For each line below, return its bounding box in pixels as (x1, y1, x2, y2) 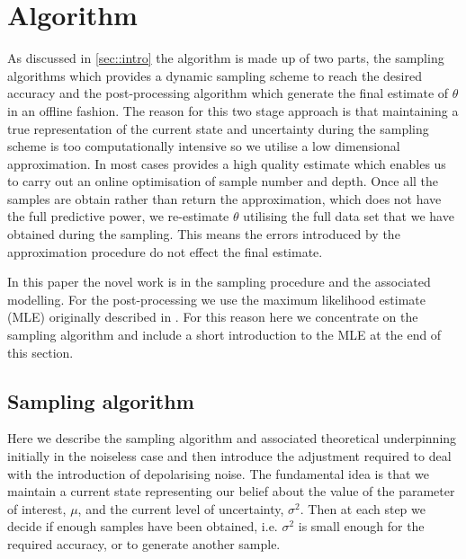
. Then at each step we (300, 499, 426, 518)
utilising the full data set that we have (243, 207, 454, 226)
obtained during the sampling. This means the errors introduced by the (7, 225, 400, 244)
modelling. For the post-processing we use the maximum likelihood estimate (7, 289, 426, 308)
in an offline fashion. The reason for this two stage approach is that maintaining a (7, 101, 459, 120)
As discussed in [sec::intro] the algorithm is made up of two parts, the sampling (7, 49, 444, 67)
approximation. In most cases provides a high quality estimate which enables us (7, 154, 446, 173)
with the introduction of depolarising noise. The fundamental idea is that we (7, 464, 429, 483)
